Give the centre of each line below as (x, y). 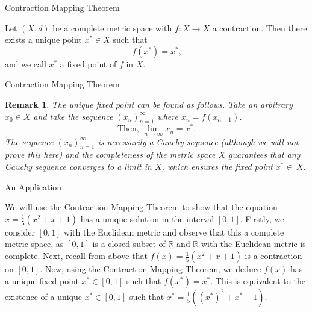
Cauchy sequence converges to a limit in (78, 167)
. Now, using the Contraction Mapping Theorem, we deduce (151, 269)
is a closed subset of (129, 244)
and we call (26, 64)
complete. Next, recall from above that (76, 256)
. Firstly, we (262, 218)
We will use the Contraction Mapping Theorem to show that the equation (141, 207)
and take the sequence (73, 116)
